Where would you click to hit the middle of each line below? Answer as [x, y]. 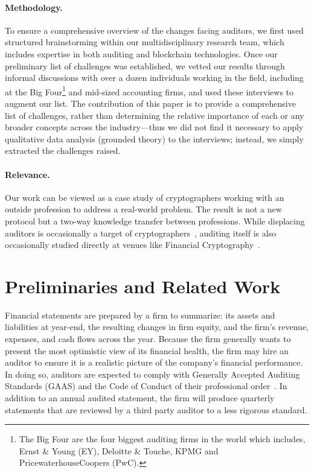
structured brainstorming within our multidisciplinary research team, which [145, 42]
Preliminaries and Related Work [143, 286]
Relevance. [27, 174]
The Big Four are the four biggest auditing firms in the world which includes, [162, 439]
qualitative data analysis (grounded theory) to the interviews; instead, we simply [154, 138]
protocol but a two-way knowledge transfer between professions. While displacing [155, 221]
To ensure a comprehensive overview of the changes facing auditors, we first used [154, 30]
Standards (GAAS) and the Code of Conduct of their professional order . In [146, 386]
